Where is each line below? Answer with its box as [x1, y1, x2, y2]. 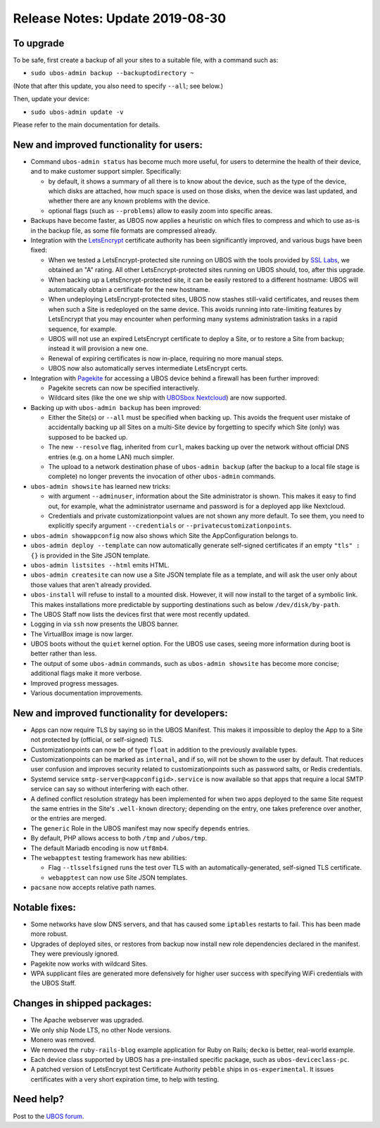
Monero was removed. [30, 1036, 96, 1044]
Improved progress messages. [30, 679, 119, 687]
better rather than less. [30, 649, 97, 658]
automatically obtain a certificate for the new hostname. [48, 286, 210, 293]
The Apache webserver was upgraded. [30, 1016, 144, 1025]
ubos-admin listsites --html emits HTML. [30, 560, 170, 569]
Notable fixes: [13, 901, 77, 914]
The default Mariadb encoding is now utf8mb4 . [30, 844, 169, 852]
